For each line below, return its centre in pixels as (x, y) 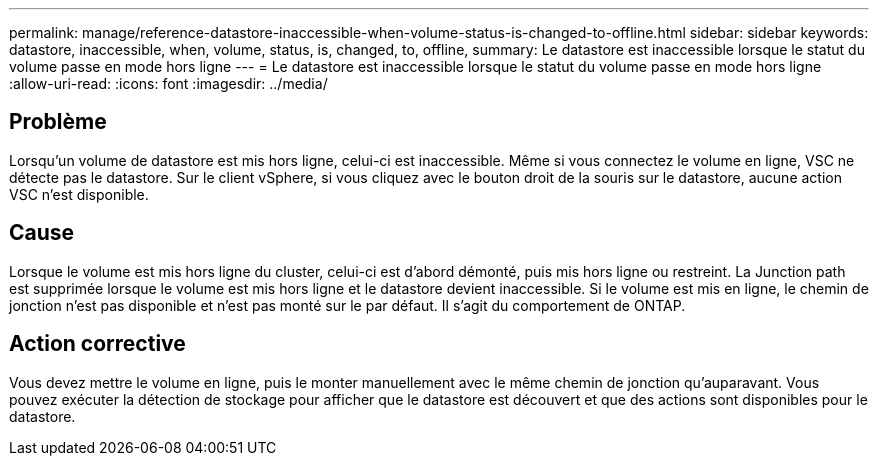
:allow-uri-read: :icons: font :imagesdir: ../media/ (168, 83)
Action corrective (97, 344)
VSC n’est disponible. (79, 194)
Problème (58, 122)
